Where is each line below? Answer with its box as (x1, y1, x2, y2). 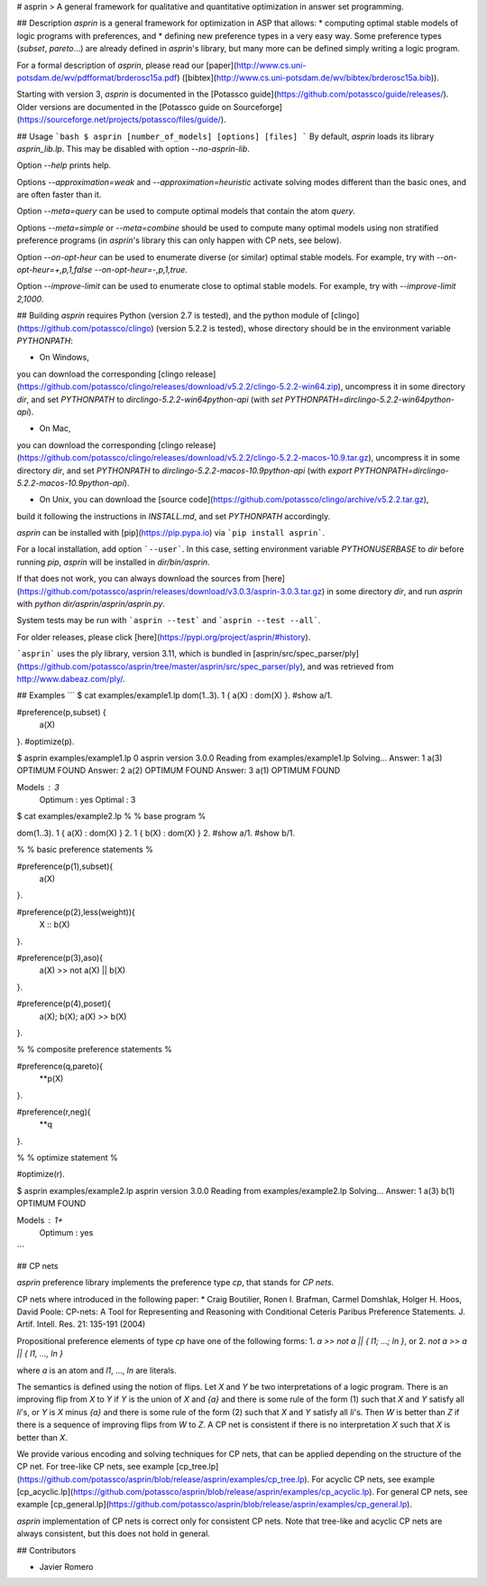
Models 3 (16, 781, 60, 792)
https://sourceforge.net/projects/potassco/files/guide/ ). (19, 114, 226, 126)
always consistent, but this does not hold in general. (16, 1528, 211, 1539)
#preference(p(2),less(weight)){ (16, 906, 135, 917)
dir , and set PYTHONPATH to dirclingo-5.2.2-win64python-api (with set (16, 394, 283, 405)
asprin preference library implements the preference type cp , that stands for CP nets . (16, 1277, 335, 1288)
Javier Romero (39, 1562, 94, 1572)
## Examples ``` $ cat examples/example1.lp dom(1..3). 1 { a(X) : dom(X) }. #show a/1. (16, 690, 333, 701)
